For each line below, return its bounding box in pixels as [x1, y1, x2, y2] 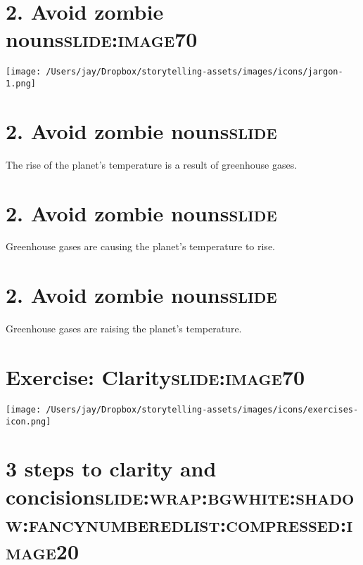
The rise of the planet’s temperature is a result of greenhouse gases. [6, 157, 298, 171]
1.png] [6, 78, 36, 89]
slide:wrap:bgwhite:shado [95, 481, 355, 510]
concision [6, 481, 96, 510]
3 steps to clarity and [6, 454, 217, 483]
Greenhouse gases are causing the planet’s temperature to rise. [6, 239, 275, 254]
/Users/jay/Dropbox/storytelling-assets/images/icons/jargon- [46, 67, 343, 77]
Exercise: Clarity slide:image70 [6, 362, 305, 391]
